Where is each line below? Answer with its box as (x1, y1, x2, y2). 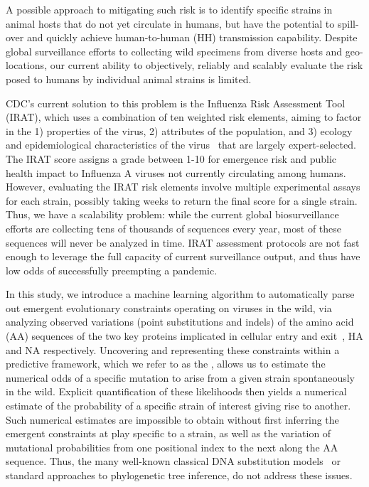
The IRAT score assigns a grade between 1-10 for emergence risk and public (6, 151, 337, 166)
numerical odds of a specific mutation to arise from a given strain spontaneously (6, 370, 355, 385)
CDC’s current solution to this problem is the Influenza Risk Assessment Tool (6, 95, 346, 110)
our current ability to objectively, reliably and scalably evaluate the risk (50, 58, 363, 73)
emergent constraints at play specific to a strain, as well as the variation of (6, 426, 331, 441)
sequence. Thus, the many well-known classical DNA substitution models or (6, 454, 341, 469)
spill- (337, 16, 359, 31)
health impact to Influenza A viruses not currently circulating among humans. (6, 165, 346, 180)
